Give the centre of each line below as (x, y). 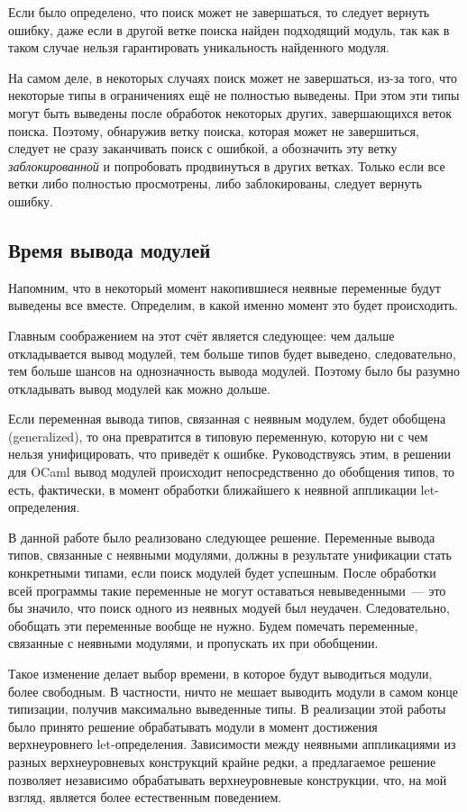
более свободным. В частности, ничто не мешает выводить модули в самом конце (233, 691)
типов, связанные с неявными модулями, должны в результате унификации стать (230, 555)
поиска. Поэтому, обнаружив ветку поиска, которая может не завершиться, (214, 130)
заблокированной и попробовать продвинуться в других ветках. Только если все (227, 165)
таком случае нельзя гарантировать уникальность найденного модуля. (199, 47)
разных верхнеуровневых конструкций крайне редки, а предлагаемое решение (222, 761)
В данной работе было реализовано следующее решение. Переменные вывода (222, 537)
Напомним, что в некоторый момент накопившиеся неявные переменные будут (224, 287)
